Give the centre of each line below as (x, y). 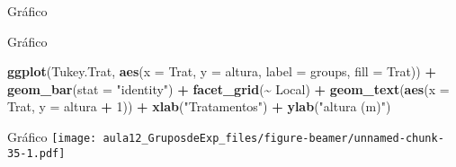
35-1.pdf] (36, 153)
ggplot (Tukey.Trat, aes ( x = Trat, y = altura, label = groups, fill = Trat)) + (222, 71)
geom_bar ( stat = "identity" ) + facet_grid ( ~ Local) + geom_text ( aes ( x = (228, 88)
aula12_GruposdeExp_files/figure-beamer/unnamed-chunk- (273, 138)
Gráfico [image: (52, 136)
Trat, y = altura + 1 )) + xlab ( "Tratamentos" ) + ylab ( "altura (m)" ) (199, 106)
